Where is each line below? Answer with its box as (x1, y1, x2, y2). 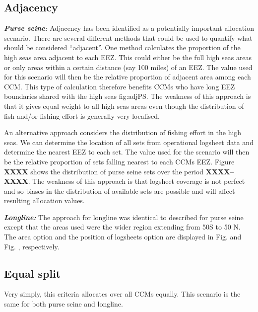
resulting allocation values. (4, 195, 85, 206)
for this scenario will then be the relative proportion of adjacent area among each (4, 72, 251, 82)
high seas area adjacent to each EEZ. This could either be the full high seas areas (4, 52, 252, 62)
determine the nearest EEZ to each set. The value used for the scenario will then (4, 147, 250, 157)
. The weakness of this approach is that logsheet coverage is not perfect (28, 176, 245, 186)
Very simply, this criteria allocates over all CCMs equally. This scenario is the (4, 289, 241, 299)
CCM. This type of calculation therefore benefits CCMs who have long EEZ (4, 81, 235, 91)
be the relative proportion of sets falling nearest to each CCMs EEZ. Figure (4, 156, 235, 166)
